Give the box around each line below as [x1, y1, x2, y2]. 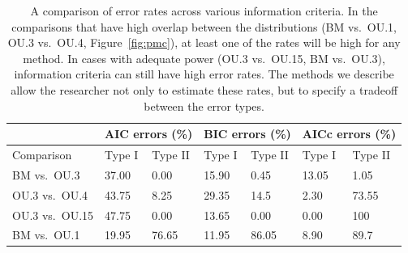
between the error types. [144, 97, 264, 114]
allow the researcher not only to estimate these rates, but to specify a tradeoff [11, 81, 398, 98]
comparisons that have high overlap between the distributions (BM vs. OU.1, [11, 18, 397, 35]
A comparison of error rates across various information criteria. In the [30, 2, 378, 19]
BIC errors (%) [204, 125, 291, 142]
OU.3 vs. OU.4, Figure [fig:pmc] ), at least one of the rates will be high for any [7, 34, 401, 51]
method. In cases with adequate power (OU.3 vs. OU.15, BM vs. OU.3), [23, 49, 385, 66]
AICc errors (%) [302, 125, 397, 142]
